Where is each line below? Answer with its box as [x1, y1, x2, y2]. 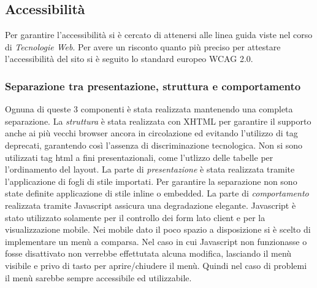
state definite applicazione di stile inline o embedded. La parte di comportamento [5, 187, 309, 200]
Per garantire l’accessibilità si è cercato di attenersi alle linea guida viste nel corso [5, 28, 313, 41]
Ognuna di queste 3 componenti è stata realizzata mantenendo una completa [5, 103, 293, 115]
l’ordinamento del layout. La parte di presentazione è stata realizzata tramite [5, 163, 295, 176]
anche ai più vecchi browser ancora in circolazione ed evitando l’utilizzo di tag [5, 126, 298, 139]
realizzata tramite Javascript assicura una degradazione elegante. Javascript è [5, 198, 296, 211]
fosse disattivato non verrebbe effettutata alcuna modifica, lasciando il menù [5, 247, 292, 260]
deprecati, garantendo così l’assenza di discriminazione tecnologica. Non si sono [5, 138, 303, 151]
